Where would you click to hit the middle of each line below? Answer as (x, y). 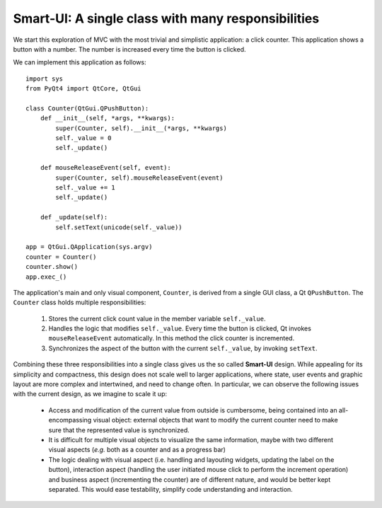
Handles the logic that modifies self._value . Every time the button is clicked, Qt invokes (180, 328)
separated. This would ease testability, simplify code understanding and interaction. (170, 489)
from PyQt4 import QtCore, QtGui (83, 89)
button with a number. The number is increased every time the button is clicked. (129, 49)
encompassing (70, 420)
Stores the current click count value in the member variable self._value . (157, 318)
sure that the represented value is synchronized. (119, 430)
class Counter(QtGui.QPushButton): (87, 108)
